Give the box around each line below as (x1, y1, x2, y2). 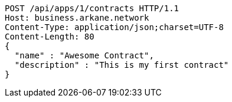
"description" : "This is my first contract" (14, 60, 229, 70)
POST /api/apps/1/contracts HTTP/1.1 (5, 4, 179, 13)
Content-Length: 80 (5, 32, 94, 41)
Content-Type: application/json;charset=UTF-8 (5, 22, 224, 32)
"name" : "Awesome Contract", (14, 51, 154, 60)
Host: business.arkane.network (5, 13, 149, 22)
